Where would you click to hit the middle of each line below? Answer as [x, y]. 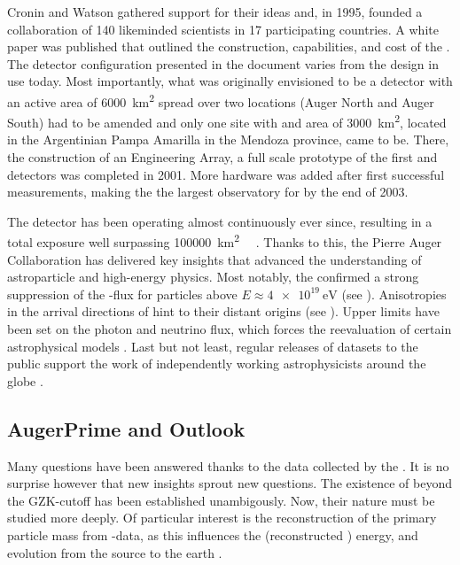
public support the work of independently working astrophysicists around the [217, 364]
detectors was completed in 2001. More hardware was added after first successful [226, 174]
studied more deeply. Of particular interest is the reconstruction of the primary [222, 518]
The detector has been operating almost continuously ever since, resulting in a [220, 221]
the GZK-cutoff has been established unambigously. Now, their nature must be [221, 500]
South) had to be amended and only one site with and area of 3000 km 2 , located [227, 121]
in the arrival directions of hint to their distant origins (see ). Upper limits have [223, 311]
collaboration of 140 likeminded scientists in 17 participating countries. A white [223, 29]
